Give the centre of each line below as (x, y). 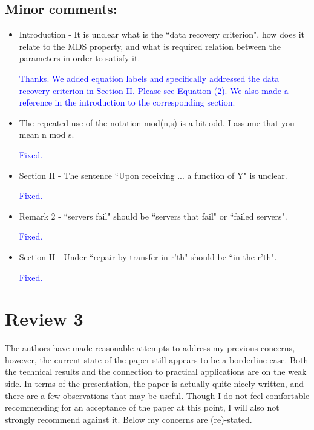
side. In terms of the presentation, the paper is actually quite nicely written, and (154, 384)
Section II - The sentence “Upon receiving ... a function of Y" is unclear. (153, 175)
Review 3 (44, 319)
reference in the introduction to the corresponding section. (127, 102)
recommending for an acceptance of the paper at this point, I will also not (142, 407)
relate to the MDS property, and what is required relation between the (150, 46)
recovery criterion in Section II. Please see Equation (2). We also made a (154, 90)
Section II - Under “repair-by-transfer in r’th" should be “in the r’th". (148, 256)
